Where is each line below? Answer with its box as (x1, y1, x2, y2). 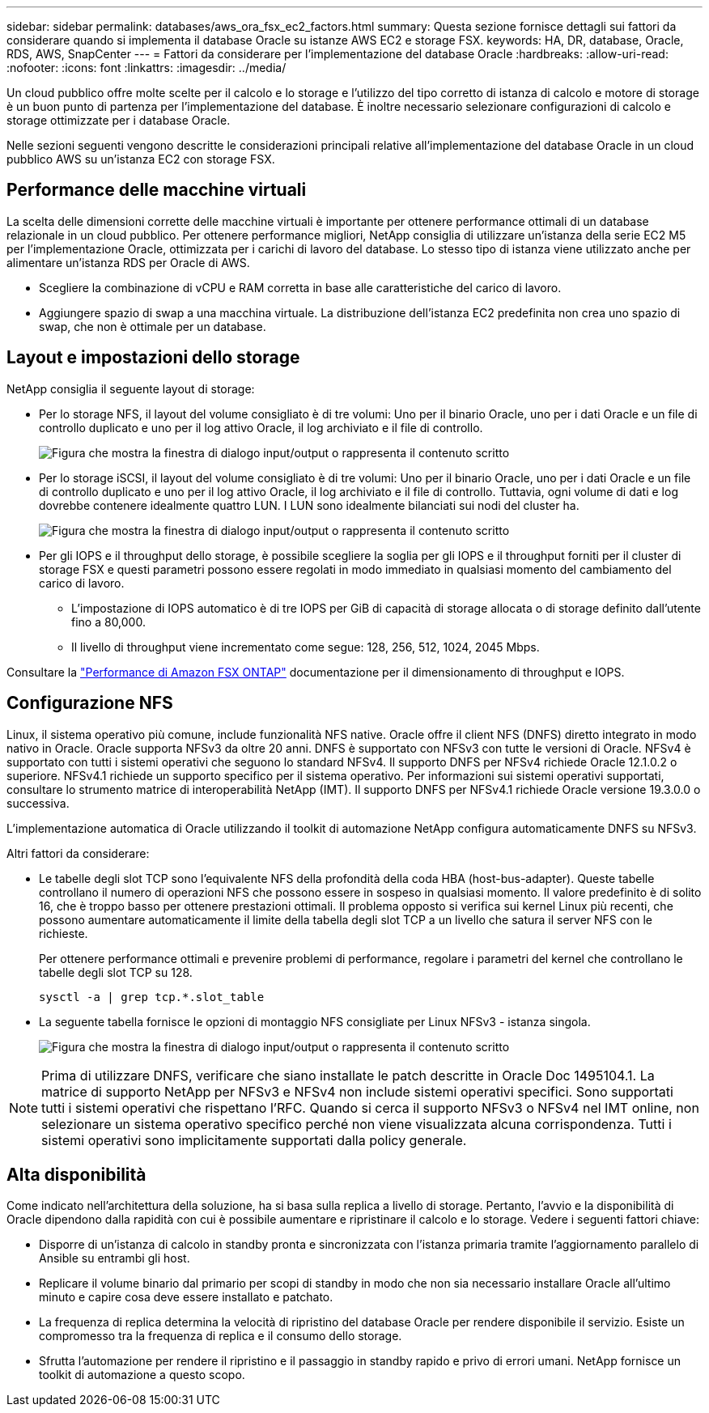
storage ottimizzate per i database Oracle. (6, 113, 231, 127)
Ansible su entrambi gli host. (39, 1251, 190, 1266)
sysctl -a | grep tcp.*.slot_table (39, 990, 265, 1004)
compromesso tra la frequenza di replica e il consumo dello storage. (39, 1329, 402, 1343)
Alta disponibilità (6, 1164, 146, 1185)
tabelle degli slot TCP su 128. (39, 965, 193, 979)
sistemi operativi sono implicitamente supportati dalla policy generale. (41, 1131, 467, 1148)
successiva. (6, 796, 70, 810)
